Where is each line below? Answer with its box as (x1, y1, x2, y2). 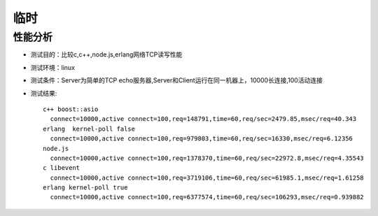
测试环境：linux (30, 63, 75, 71)
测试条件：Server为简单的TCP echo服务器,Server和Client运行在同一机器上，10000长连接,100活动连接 (30, 76, 323, 85)
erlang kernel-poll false (43, 124, 136, 133)
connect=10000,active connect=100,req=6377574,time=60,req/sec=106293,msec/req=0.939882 (50, 193, 364, 201)
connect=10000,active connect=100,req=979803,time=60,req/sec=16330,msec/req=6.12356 (50, 135, 353, 143)
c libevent (43, 164, 80, 172)
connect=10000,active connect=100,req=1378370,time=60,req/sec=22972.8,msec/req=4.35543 (50, 154, 364, 162)
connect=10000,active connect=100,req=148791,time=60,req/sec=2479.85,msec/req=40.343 (50, 115, 357, 123)
